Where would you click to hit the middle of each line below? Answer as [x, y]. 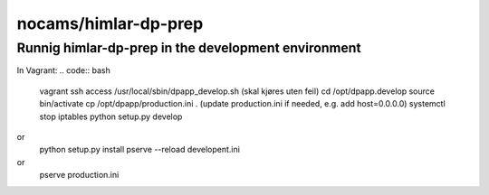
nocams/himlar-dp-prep [110, 23]
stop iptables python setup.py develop [111, 116]
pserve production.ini [79, 175]
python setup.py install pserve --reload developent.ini [139, 150]
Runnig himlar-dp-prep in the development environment [189, 48]
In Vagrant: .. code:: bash [63, 70]
